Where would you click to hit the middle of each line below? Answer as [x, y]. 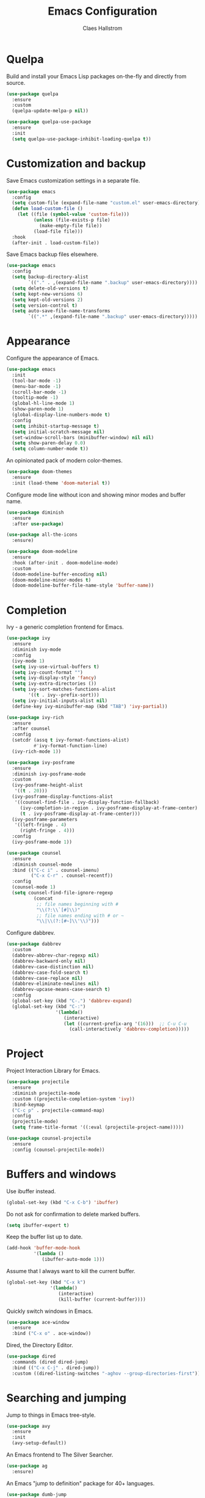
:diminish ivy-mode [37, 649]
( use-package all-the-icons [42, 535]
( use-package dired [31, 1357]
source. [16, 82]
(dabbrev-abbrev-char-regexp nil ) [56, 955]
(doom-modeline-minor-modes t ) [52, 580]
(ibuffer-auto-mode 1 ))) [73, 1260]
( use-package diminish [35, 512]
